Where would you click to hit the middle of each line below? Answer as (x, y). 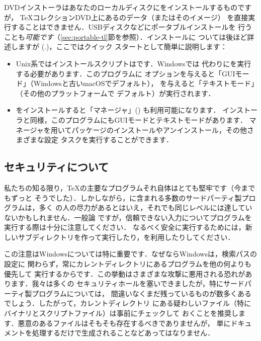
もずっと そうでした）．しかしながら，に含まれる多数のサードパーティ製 (123, 197)
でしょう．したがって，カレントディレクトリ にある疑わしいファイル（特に (127, 303)
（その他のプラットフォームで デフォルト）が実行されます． (115, 93)
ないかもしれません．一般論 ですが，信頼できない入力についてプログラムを (128, 217)
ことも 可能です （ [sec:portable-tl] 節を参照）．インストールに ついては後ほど (126, 36)
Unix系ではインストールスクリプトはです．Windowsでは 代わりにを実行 (134, 63)
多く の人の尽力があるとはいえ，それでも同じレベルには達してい (146, 207)
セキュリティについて (57, 167)
